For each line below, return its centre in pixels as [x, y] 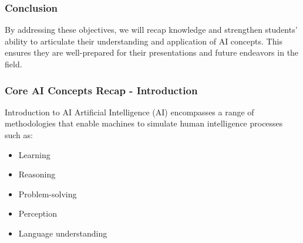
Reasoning [37, 174]
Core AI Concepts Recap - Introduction [101, 90]
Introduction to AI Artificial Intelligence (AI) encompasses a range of [129, 112]
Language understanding [63, 233]
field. [14, 64]
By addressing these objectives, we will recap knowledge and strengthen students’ [151, 30]
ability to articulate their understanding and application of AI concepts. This [144, 41]
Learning [34, 154]
